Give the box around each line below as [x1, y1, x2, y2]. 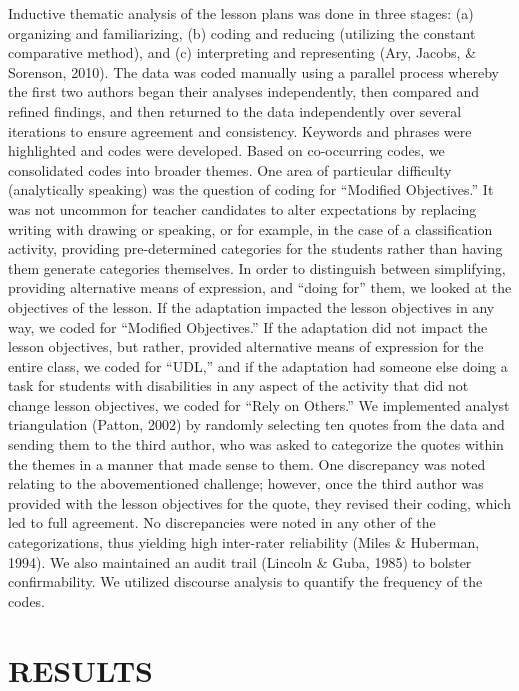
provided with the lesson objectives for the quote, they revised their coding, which [8, 492, 511, 513]
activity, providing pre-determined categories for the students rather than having [8, 238, 503, 259]
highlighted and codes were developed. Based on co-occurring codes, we [8, 140, 445, 161]
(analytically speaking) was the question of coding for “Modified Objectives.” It [8, 179, 494, 200]
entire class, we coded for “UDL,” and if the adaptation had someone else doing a [8, 355, 508, 376]
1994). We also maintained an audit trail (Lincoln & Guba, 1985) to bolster [8, 551, 472, 572]
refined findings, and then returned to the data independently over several [8, 100, 462, 121]
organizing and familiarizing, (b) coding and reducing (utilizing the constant [8, 22, 476, 43]
